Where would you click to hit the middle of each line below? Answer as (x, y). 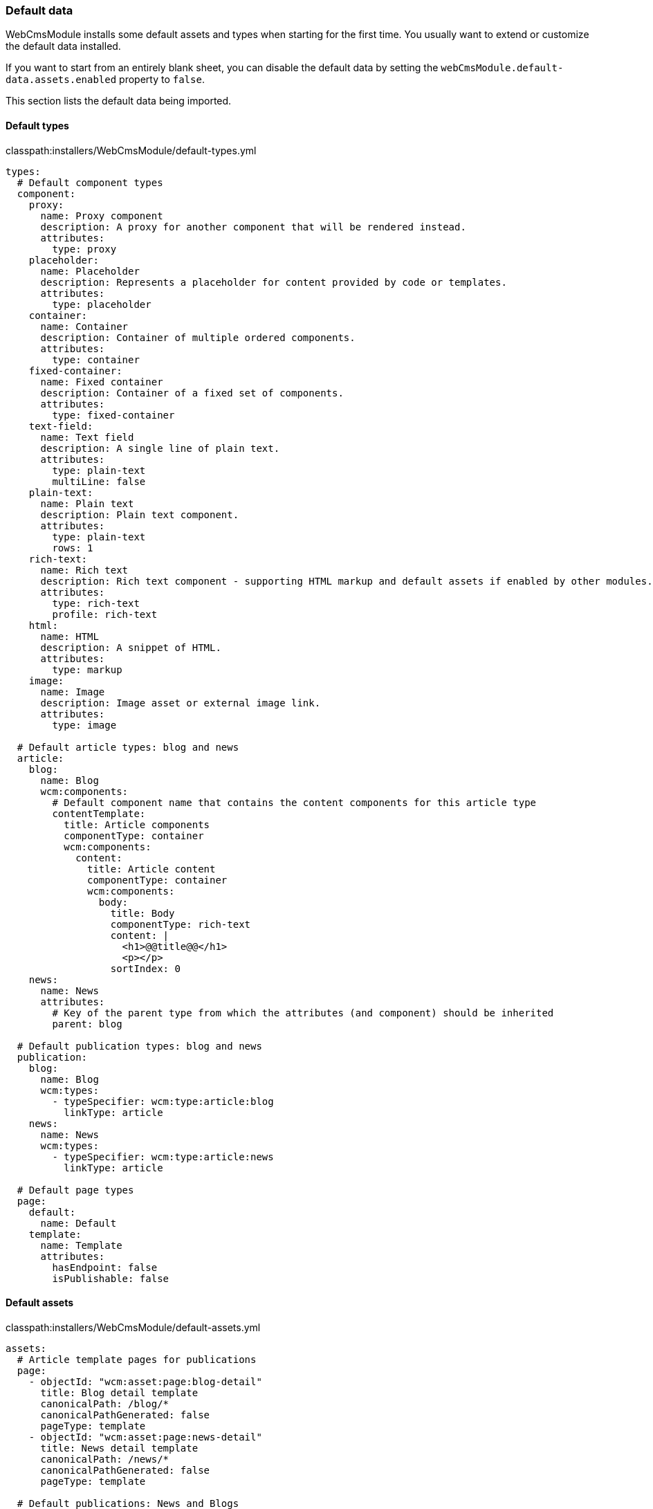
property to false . (162, 80)
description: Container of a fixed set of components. (192, 393)
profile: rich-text (105, 614)
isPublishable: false (111, 1278)
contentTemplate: (99, 813)
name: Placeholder (90, 271)
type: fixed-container (113, 415)
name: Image (73, 692)
